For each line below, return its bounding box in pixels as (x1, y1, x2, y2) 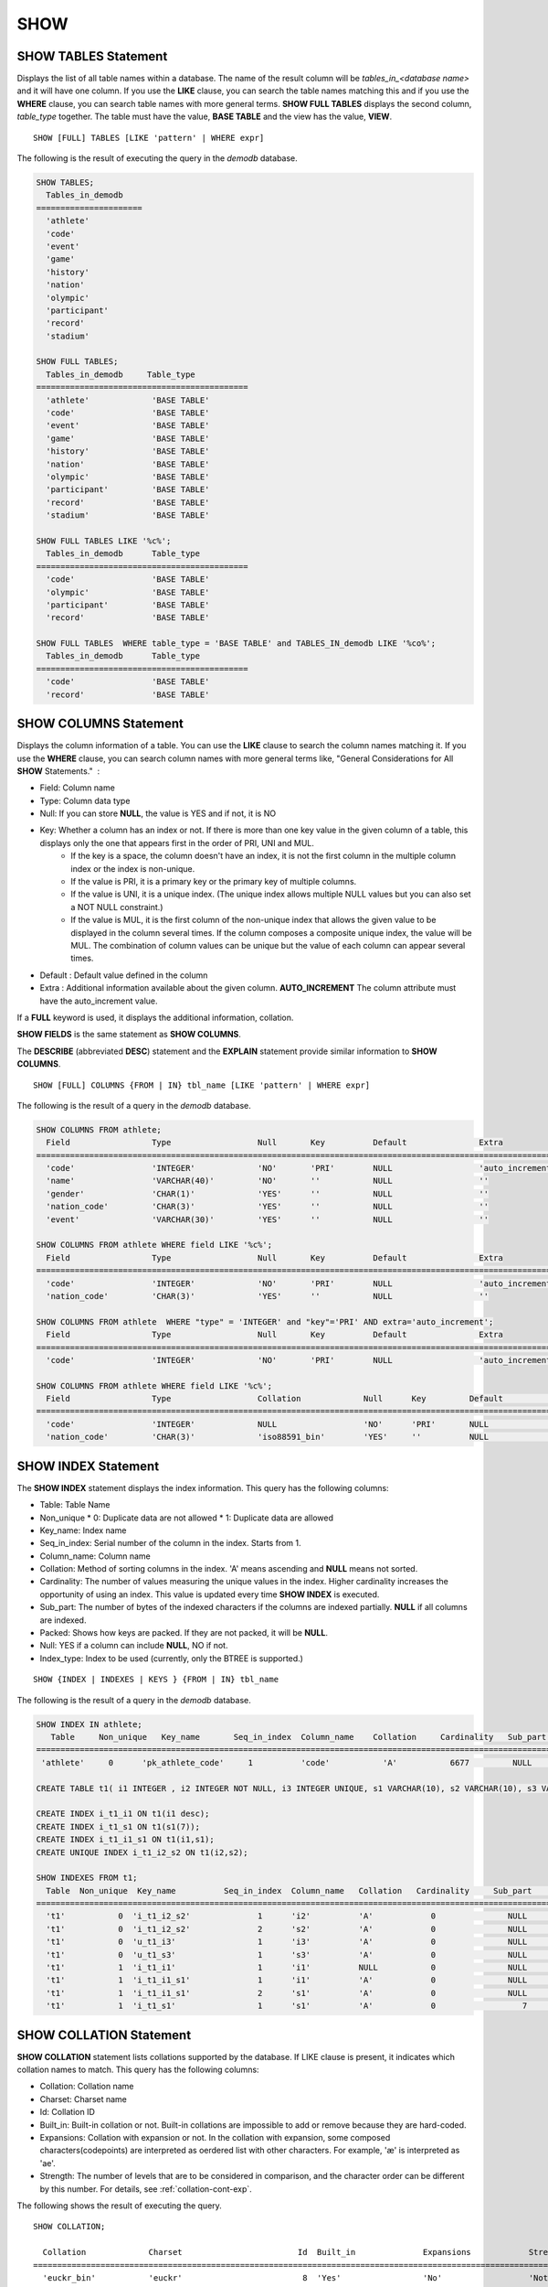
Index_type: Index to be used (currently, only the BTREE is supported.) (39, 1652, 303, 1664)
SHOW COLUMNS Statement (16, 716, 184, 732)
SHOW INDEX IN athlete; (36, 1719, 143, 1729)
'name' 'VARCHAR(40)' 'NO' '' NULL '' (46, 1176, 489, 1186)
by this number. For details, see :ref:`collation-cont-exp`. (39, 2183, 253, 2195)
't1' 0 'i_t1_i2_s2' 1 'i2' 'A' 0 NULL (46, 1911, 528, 1921)
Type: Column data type (39, 795, 131, 806)
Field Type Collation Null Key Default (46, 1393, 504, 1404)
